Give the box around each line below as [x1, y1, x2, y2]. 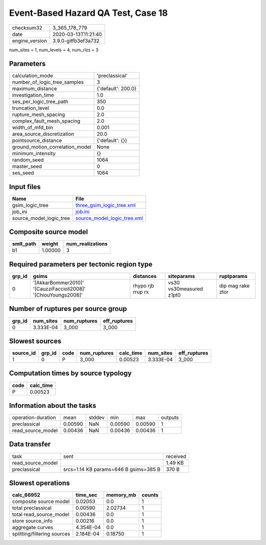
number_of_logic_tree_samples [12, 79, 84, 86]
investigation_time [12, 92, 54, 99]
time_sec [75, 492, 98, 499]
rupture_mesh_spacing [12, 111, 65, 118]
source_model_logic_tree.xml [75, 215, 143, 222]
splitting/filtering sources [12, 531, 70, 538]
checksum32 [12, 24, 43, 31]
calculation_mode [12, 72, 54, 79]
